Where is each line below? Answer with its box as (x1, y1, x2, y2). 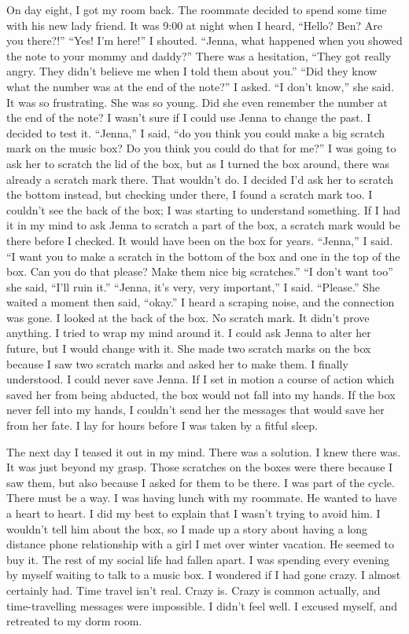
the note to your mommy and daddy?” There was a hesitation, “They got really (6, 47, 392, 64)
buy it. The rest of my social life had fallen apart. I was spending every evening (6, 551, 389, 567)
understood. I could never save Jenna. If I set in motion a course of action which (6, 371, 395, 387)
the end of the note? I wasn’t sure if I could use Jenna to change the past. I (6, 109, 371, 126)
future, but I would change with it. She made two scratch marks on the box (6, 340, 371, 357)
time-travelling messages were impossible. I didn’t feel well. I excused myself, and (6, 597, 398, 614)
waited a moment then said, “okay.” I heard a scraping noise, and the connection (6, 294, 395, 310)
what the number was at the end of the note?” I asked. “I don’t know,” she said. (6, 78, 395, 94)
